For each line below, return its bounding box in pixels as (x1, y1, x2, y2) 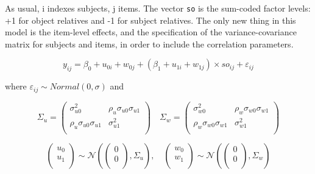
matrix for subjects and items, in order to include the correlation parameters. (5, 37, 294, 50)
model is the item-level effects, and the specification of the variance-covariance (5, 26, 297, 38)
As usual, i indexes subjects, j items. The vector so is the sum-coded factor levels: (5, 2, 311, 14)
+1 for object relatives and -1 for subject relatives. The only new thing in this (5, 13, 296, 26)
